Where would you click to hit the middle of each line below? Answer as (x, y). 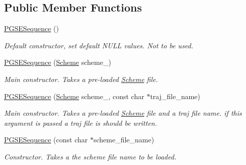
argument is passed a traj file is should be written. (80, 122)
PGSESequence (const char (46, 140)
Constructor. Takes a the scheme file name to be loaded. (90, 156)
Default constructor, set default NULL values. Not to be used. (99, 45)
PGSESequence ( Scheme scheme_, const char (74, 96)
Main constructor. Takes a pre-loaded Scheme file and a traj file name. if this (123, 113)
